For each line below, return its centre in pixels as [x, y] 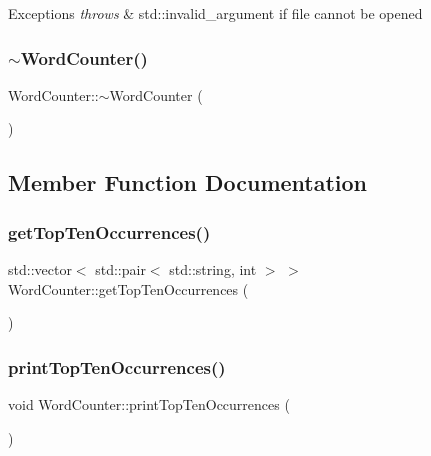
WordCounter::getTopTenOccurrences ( [128, 288]
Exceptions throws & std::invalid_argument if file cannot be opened [215, 13]
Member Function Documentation [188, 182]
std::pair [120, 269]
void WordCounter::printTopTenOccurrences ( [149, 404]
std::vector [40, 269]
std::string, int [213, 269]
